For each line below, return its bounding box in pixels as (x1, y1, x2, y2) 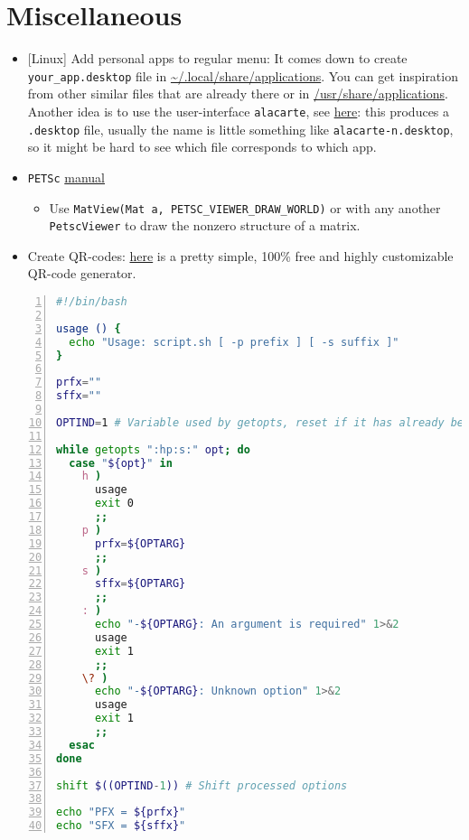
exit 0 (94, 497, 134, 510)
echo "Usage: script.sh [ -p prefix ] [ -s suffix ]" (69, 335, 399, 349)
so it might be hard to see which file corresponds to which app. (27, 137, 377, 156)
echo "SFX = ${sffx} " (56, 819, 186, 833)
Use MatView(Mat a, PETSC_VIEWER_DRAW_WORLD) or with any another (49, 198, 441, 217)
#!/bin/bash (56, 295, 127, 309)
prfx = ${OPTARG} (94, 537, 186, 550)
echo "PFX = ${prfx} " (56, 806, 186, 819)
